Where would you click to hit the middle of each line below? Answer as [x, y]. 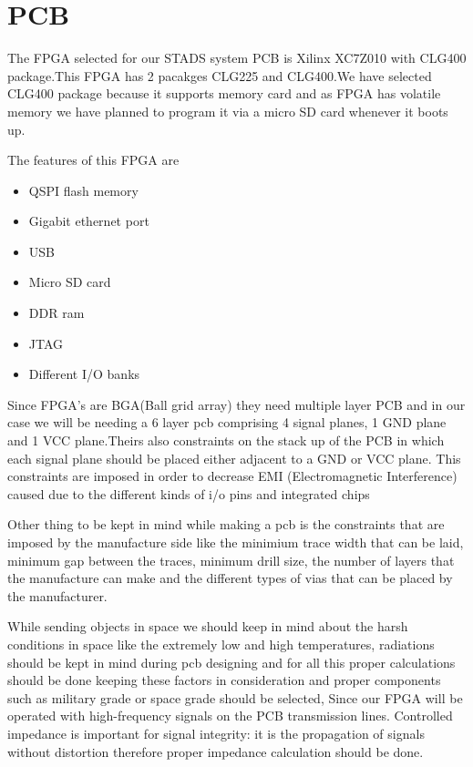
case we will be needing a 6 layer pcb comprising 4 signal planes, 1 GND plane [227, 422]
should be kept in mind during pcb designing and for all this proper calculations [231, 662]
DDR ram [57, 313]
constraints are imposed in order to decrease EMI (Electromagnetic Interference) [232, 476]
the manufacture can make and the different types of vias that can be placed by [230, 578]
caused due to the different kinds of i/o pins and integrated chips [189, 493]
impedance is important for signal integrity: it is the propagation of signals [216, 733]
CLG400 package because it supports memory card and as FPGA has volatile [224, 93]
